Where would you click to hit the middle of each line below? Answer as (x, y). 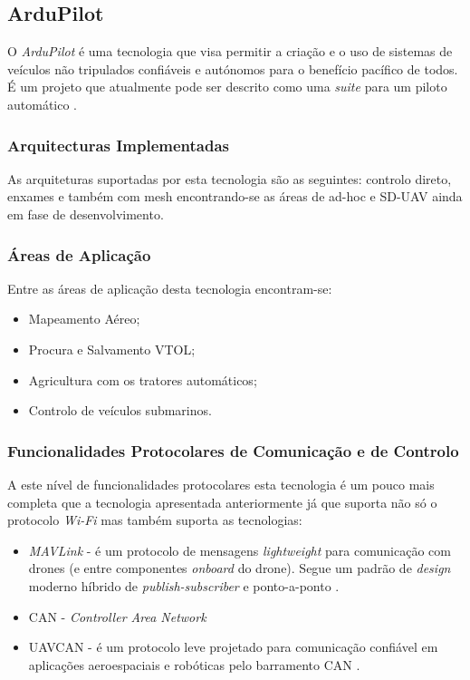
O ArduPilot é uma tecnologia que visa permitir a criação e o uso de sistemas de (230, 51)
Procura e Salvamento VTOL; (112, 349)
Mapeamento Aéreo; (84, 319)
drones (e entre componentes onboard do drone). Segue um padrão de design (240, 568)
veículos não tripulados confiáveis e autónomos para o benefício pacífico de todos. (233, 68)
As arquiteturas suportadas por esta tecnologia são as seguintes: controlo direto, (230, 178)
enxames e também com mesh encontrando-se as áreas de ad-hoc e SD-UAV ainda (235, 196)
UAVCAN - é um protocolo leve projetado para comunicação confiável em (233, 647)
